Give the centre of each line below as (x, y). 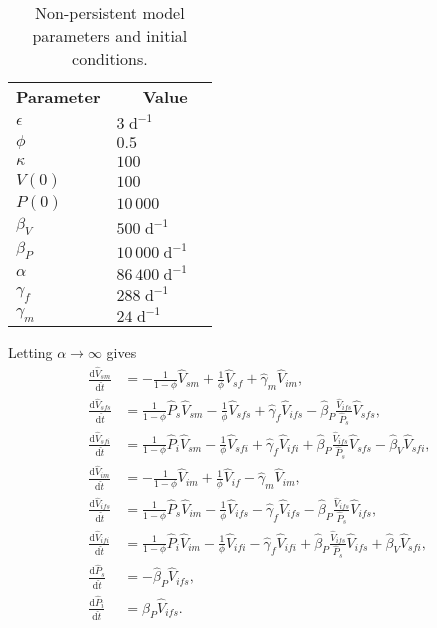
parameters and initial (110, 35)
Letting (30, 352)
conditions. (110, 58)
